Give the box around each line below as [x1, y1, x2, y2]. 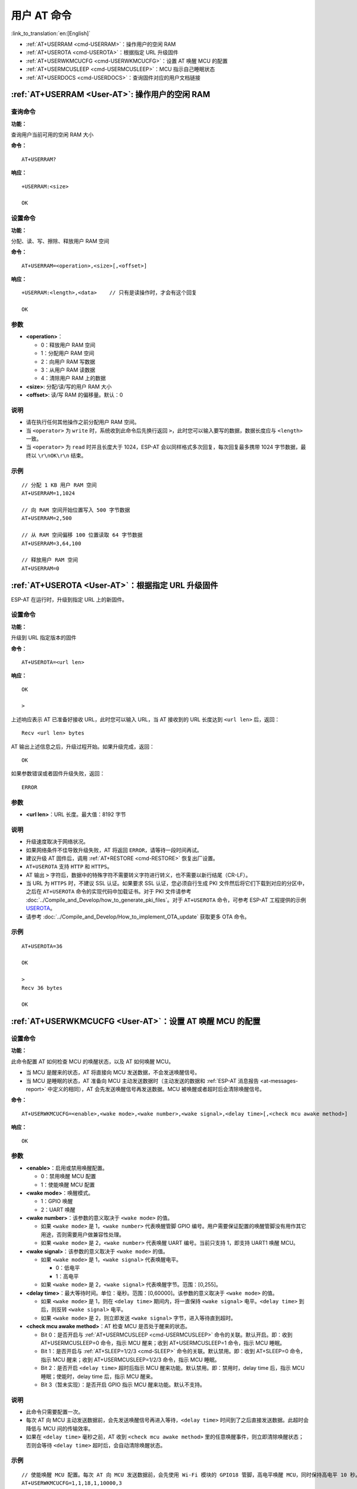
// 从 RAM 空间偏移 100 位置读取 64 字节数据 [21, 532, 143, 538]
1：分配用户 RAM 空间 [40, 350, 95, 357]
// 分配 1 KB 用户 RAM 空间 [21, 481, 98, 488]
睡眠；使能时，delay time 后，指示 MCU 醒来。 [40, 1373, 156, 1380]
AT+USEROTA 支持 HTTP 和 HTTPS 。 [26, 863, 112, 870]
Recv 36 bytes [21, 985, 62, 991]
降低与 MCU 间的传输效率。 [26, 1425, 94, 1432]
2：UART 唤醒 [40, 1206, 76, 1213]
